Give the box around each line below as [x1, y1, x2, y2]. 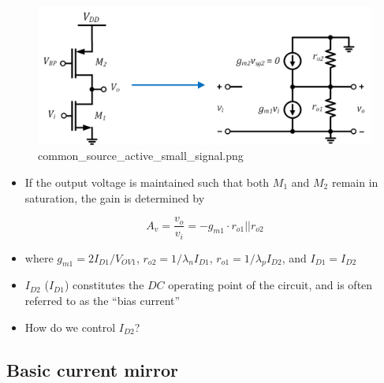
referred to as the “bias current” [24, 292, 181, 308]
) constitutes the [64, 277, 144, 293]
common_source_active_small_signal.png [38, 147, 244, 164]
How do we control [24, 318, 116, 335]
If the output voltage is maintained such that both [24, 173, 270, 190]
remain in [331, 173, 378, 190]
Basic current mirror [6, 357, 178, 381]
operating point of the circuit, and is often [168, 277, 373, 293]
